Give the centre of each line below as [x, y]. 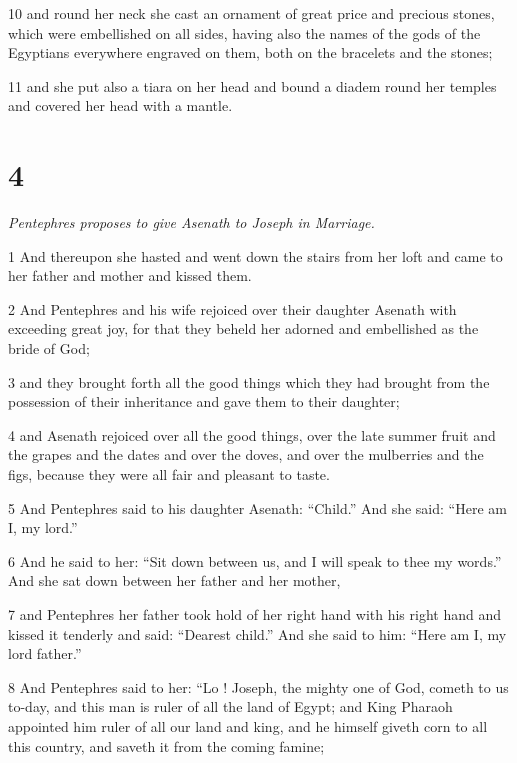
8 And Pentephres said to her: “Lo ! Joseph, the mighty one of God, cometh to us [258, 686]
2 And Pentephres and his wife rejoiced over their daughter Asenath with [232, 308]
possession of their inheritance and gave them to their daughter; [204, 401]
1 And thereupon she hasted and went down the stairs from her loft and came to [255, 255]
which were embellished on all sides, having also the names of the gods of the [244, 32]
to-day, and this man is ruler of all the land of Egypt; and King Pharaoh [230, 706]
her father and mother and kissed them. [130, 275]
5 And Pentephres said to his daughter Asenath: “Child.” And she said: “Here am [257, 507]
